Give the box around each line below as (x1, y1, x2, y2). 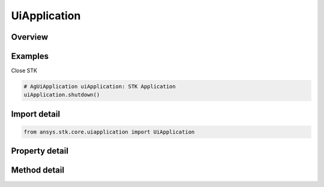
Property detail (11, 146, 69, 156)
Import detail (11, 109, 60, 119)
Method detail (11, 165, 65, 176)
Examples (11, 51, 49, 61)
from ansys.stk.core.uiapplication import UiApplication (23, 129, 195, 135)
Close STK (11, 67, 37, 75)
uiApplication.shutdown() (23, 91, 100, 99)
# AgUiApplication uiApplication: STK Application (23, 83, 176, 90)
